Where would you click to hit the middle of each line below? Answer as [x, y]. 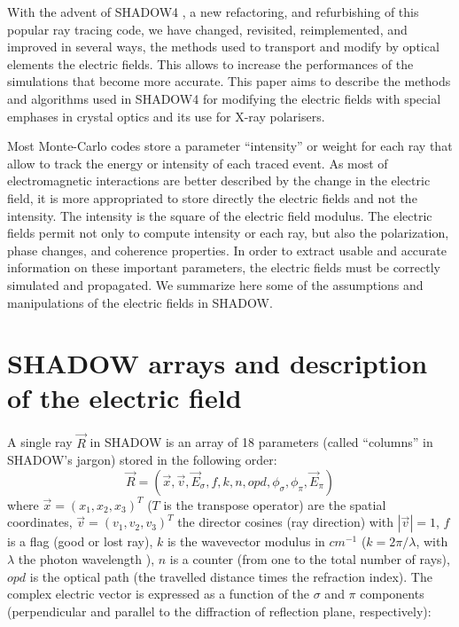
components [392, 594]
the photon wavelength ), [86, 559]
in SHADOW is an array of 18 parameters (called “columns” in [261, 442]
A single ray [40, 442]
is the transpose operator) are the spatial [275, 504]
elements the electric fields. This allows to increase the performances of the [210, 63]
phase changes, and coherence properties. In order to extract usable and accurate [227, 250]
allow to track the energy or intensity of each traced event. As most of [198, 163]
